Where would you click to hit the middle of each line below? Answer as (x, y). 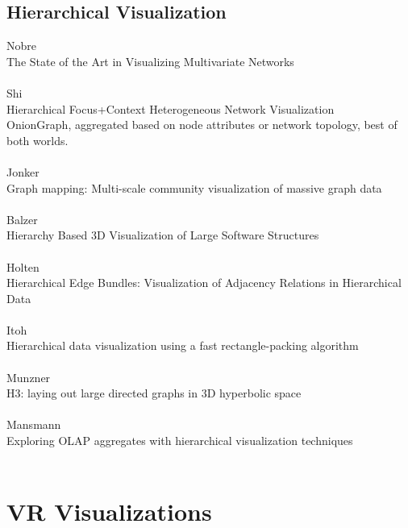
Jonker (23, 171)
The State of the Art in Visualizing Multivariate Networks (150, 61)
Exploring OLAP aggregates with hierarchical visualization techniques (180, 441)
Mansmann (34, 424)
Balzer (22, 219)
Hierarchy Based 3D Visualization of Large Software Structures (163, 235)
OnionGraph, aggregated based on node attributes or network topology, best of (202, 125)
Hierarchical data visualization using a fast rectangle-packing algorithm (183, 345)
